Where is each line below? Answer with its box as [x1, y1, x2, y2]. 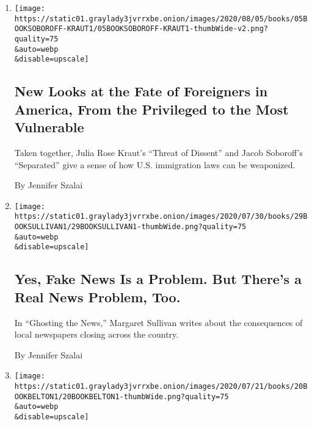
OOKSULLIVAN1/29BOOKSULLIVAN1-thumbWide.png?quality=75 [14, 222, 247, 232]
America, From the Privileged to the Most [14, 99, 289, 118]
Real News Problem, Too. [14, 287, 181, 306]
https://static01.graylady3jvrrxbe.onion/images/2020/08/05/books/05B [14, 14, 308, 23]
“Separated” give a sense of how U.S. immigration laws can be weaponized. [14, 158, 296, 171]
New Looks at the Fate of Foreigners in [14, 82, 268, 101]
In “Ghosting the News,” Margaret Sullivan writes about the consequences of [14, 316, 303, 328]
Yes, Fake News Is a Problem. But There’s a [14, 269, 302, 288]
